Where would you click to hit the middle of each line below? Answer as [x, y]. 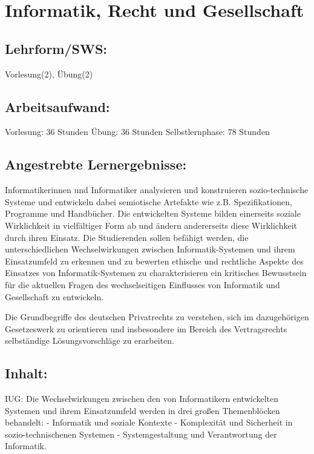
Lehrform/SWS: [56, 48]
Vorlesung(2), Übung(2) [49, 74]
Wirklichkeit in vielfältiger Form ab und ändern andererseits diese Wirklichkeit [151, 225]
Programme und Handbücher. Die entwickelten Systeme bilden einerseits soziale [153, 213]
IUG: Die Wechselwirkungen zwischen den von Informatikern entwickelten [142, 399]
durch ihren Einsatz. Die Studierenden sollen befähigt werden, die [127, 237]
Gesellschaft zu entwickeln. [54, 296]
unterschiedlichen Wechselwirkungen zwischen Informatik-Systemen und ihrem [150, 249]
